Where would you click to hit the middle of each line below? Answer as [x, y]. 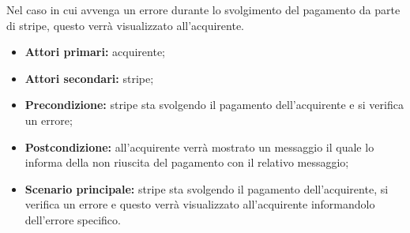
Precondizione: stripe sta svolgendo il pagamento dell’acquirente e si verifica [214, 105]
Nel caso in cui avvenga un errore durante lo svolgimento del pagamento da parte [203, 9]
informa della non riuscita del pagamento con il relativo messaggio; [187, 162]
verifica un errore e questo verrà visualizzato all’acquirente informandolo [200, 204]
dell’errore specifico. [73, 219]
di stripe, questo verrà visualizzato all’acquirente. [126, 25]
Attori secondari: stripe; [89, 78]
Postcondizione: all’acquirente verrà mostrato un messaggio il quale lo [199, 147]
